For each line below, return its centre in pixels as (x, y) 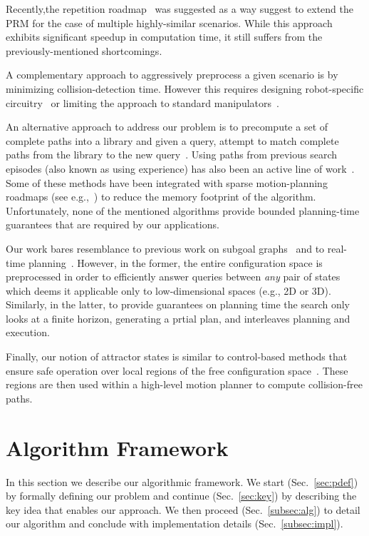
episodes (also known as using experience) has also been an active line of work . (180, 168)
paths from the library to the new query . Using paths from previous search (172, 155)
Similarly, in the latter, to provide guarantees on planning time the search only (178, 304)
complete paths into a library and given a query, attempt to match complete (172, 140)
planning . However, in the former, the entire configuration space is (175, 262)
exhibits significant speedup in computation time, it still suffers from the (164, 37)
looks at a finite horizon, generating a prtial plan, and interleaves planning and (178, 318)
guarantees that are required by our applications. (113, 224)
